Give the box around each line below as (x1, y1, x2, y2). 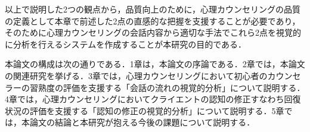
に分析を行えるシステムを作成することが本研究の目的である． (5, 37, 247, 50)
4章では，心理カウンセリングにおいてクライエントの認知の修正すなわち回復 (5, 93, 301, 105)
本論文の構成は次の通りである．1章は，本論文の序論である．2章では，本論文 (5, 58, 305, 70)
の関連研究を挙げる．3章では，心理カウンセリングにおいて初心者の (5, 69, 268, 81)
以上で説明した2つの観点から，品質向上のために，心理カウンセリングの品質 (5, 3, 300, 15)
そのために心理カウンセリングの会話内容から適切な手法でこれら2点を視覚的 (5, 26, 301, 39)
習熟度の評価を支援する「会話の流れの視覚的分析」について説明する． (29, 81, 305, 93)
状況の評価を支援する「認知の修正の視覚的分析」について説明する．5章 (5, 104, 284, 117)
